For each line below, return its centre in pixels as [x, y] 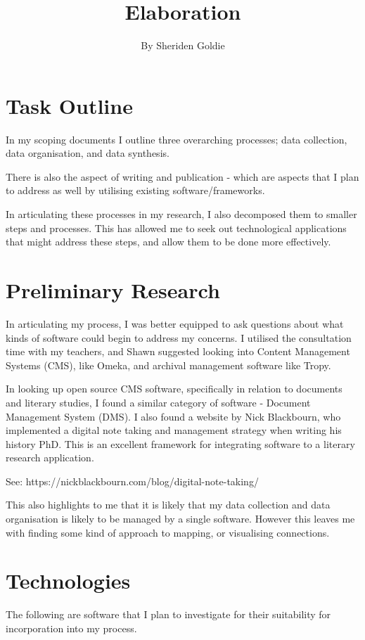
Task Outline [69, 105]
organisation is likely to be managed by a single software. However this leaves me [180, 519]
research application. [50, 457]
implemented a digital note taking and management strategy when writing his [174, 430]
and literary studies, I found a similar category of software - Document [158, 402]
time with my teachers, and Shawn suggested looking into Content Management [178, 351]
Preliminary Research [113, 290]
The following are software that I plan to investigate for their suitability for [168, 614]
